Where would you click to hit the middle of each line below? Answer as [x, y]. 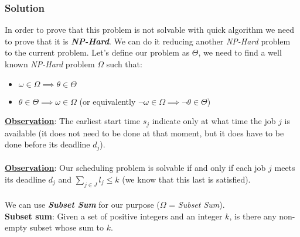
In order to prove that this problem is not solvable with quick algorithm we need [149, 30]
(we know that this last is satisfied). [186, 179]
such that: [124, 64]
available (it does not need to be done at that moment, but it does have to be [144, 133]
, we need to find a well [240, 52]
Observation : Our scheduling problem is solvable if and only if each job [135, 168]
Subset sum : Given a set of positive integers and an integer [114, 216]
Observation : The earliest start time [72, 121]
